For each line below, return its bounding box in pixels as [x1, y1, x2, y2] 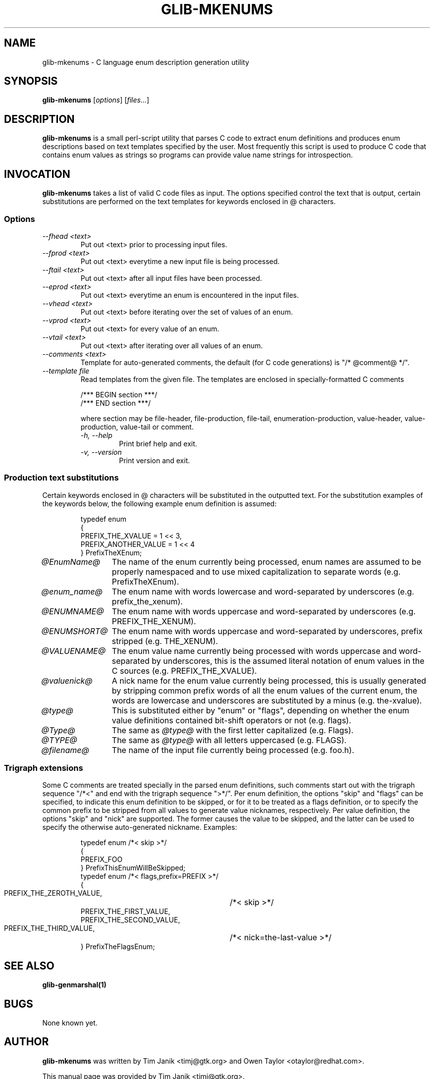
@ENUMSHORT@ [41, 626, 108, 636]
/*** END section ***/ [80, 398, 151, 407]
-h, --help [80, 431, 112, 439]
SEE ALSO [4, 959, 54, 972]
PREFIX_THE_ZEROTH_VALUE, [4, 889, 103, 898]
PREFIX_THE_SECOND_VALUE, [80, 916, 180, 924]
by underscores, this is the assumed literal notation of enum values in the [152, 655, 425, 666]
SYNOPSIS [4, 75, 58, 88]
